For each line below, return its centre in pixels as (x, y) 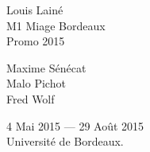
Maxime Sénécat (46, 67)
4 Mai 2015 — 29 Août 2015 (75, 125)
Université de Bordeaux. (65, 141)
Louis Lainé (35, 10)
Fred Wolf (31, 98)
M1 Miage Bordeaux (56, 25)
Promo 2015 (36, 41)
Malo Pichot (36, 83)
